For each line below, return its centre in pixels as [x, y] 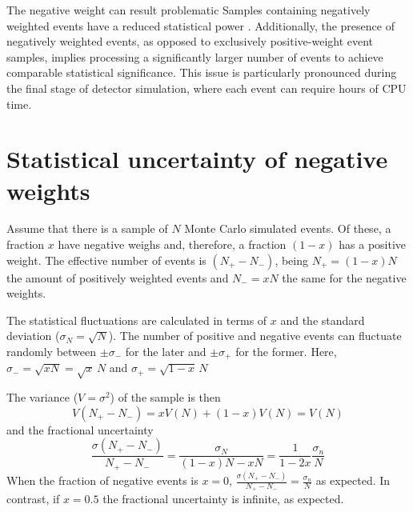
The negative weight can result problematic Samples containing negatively [188, 10]
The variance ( [42, 397]
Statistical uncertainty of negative [197, 159]
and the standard [323, 320]
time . [19, 104]
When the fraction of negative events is [102, 480]
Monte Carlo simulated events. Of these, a [288, 228]
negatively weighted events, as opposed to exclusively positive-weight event [190, 41]
